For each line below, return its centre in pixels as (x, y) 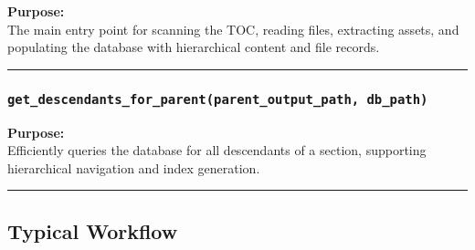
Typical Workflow (93, 230)
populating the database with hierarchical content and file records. (194, 47)
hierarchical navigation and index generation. (134, 167)
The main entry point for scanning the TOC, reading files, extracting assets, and (233, 29)
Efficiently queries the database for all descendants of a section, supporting (217, 150)
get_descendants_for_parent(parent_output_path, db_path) (218, 99)
